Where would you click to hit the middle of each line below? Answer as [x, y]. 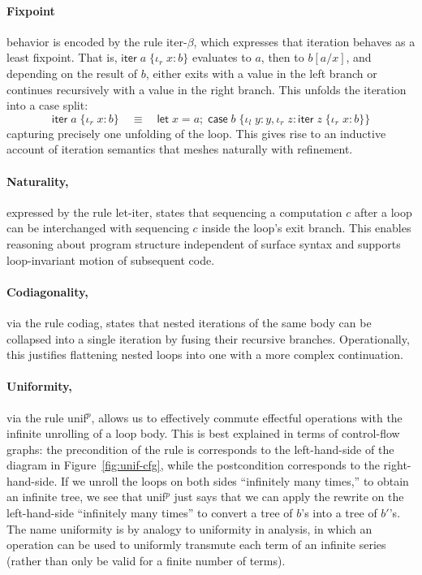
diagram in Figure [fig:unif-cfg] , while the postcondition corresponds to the [193, 465]
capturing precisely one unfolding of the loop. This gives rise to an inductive [196, 133]
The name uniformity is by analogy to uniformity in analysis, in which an [189, 528]
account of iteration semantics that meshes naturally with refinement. [180, 149]
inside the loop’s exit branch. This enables [306, 228]
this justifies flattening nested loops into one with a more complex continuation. [205, 355]
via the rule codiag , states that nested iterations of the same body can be [189, 322]
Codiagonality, [47, 291]
